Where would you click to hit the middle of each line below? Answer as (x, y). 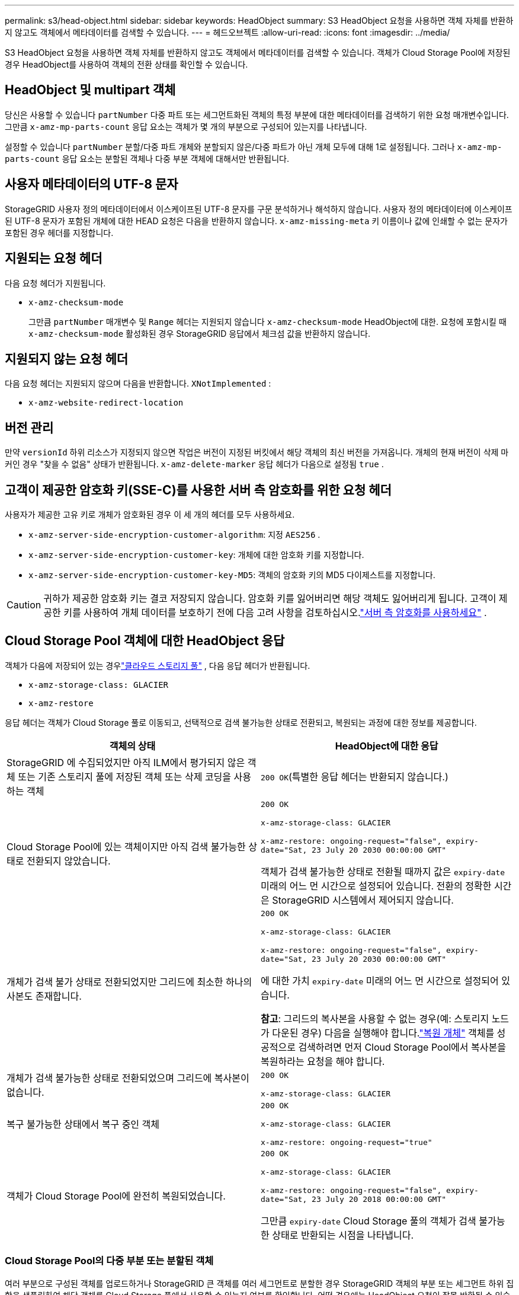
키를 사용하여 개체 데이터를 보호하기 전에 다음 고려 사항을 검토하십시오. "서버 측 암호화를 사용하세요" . (275, 613)
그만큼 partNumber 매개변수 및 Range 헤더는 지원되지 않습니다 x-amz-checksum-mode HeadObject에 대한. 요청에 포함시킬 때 (267, 321)
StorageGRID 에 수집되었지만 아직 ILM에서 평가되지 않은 (126, 762)
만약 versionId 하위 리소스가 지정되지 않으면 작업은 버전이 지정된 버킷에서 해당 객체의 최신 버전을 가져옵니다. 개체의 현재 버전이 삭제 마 (257, 452)
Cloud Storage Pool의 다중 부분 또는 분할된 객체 (109, 1261)
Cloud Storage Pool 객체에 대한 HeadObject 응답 (145, 641)
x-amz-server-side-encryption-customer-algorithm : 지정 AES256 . (174, 535)
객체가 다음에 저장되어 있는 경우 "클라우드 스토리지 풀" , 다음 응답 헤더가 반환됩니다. (158, 665)
